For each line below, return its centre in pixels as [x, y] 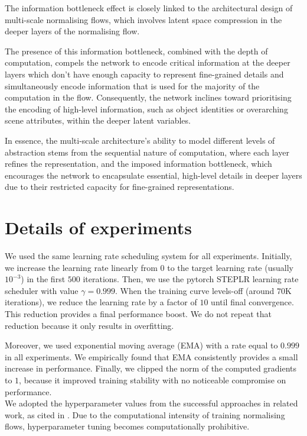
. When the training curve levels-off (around [195, 290]
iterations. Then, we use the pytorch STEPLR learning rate [191, 279]
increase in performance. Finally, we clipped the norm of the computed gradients [151, 368]
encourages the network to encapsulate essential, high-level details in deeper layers [153, 175]
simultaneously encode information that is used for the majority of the [132, 85]
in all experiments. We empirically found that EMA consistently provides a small [151, 356]
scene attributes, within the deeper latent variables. [98, 120]
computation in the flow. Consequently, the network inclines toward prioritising [148, 97]
